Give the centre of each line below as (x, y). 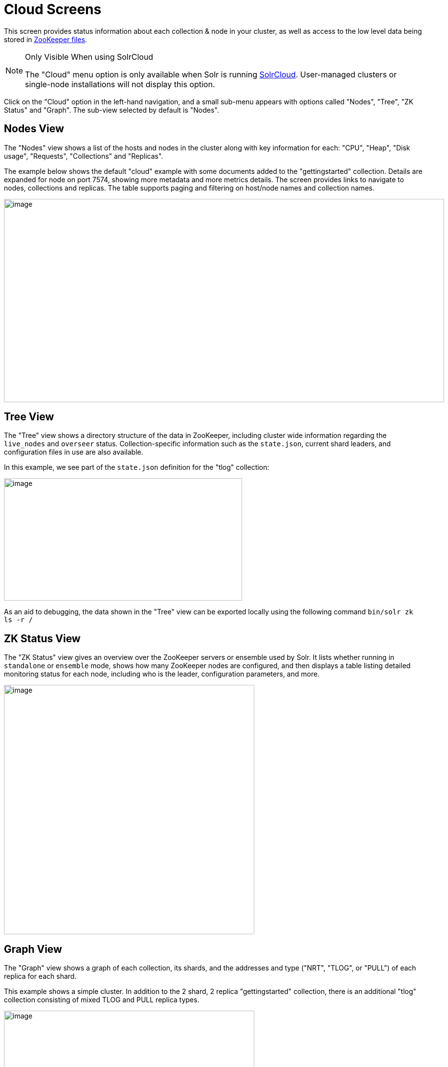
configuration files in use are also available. (74, 452)
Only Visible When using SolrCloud (89, 57)
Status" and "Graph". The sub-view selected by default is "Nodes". (112, 110)
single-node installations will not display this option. (120, 84)
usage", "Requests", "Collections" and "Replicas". (84, 156)
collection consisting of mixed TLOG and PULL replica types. (102, 1000)
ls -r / (19, 620)
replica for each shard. (40, 976)
